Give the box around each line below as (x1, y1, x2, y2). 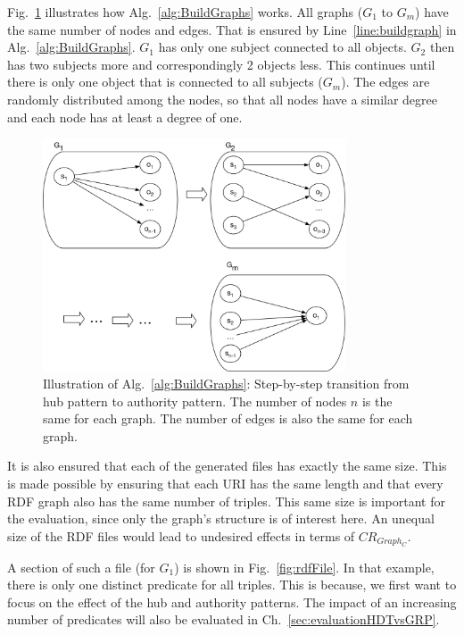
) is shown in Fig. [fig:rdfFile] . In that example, (174, 557, 435, 576)
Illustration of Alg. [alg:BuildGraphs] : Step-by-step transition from (43, 374, 410, 393)
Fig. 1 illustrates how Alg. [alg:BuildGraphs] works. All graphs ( (7, 3, 363, 21)
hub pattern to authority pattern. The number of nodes (43, 391, 347, 410)
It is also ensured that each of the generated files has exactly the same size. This (7, 456, 447, 475)
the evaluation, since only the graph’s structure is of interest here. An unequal (7, 509, 435, 528)
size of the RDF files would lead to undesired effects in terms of (7, 526, 355, 545)
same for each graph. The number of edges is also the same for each (43, 409, 413, 428)
